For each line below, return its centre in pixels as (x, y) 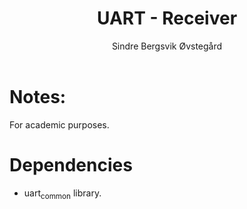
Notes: (38, 96)
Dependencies (71, 164)
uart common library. (62, 194)
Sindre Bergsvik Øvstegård (167, 46)
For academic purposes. (59, 124)
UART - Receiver (167, 18)
